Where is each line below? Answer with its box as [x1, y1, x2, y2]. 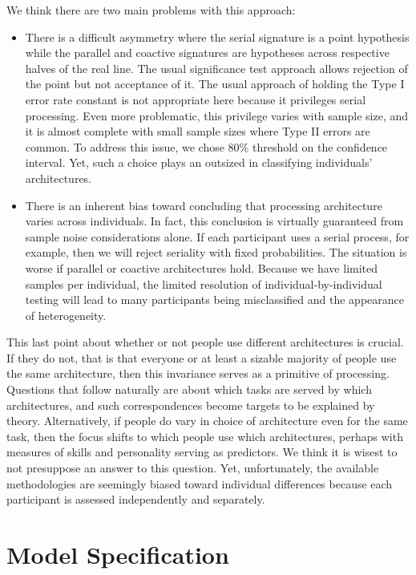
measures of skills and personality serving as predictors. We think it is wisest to [6, 443, 398, 460]
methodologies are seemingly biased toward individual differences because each [6, 475, 393, 492]
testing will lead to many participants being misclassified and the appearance [25, 291, 404, 308]
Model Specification [6, 538, 229, 570]
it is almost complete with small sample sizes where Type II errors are [25, 123, 370, 140]
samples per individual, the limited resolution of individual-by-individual [25, 275, 382, 292]
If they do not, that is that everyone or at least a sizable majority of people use [6, 349, 397, 366]
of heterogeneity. [25, 306, 107, 323]
